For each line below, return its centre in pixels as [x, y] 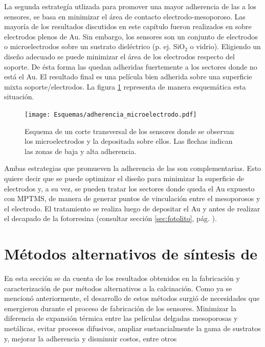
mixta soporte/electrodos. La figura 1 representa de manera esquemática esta [125, 86]
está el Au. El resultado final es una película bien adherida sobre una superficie [128, 77]
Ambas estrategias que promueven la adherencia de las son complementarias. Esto [133, 168]
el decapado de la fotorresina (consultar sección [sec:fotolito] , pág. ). [111, 218]
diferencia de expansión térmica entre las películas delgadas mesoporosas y [121, 318]
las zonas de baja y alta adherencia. [81, 151]
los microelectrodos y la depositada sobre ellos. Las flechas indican [129, 141]
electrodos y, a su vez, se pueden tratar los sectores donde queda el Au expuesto [129, 188]
